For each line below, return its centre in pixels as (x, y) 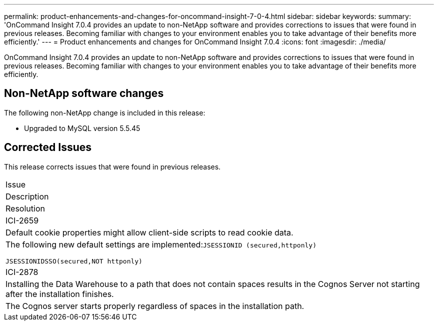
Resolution (25, 208)
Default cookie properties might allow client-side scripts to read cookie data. (149, 232)
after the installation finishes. (60, 294)
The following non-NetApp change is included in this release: (105, 112)
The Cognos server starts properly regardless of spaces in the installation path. (155, 306)
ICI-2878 (22, 272)
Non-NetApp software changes (84, 93)
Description (27, 196)
